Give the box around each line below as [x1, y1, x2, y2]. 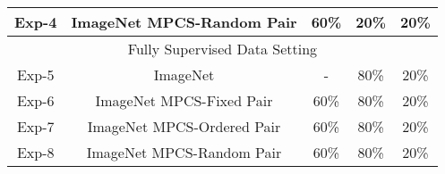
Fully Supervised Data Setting [127, 38, 318, 59]
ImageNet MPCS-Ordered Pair [87, 116, 281, 137]
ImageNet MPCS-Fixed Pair [95, 90, 273, 111]
